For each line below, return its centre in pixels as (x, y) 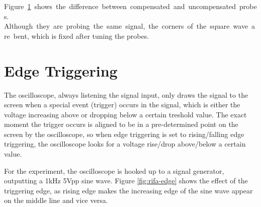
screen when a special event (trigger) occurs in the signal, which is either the (122, 105)
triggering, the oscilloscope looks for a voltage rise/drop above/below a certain (125, 144)
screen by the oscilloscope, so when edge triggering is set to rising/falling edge (124, 134)
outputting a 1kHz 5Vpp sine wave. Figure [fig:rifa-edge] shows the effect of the (126, 181)
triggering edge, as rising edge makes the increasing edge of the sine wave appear (128, 190)
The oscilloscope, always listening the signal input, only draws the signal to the (126, 94)
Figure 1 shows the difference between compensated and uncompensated (120, 6)
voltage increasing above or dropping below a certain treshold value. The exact (125, 114)
